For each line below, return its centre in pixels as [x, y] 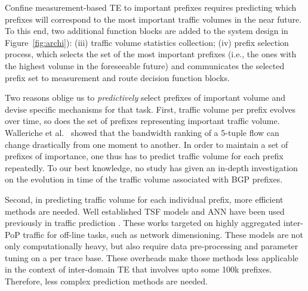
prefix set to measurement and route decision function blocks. [117, 77]
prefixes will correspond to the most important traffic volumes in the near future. [153, 19]
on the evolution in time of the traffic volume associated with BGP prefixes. [144, 179]
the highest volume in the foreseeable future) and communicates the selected [145, 65]
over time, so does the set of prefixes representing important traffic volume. [142, 121]
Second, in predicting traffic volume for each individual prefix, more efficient [144, 199]
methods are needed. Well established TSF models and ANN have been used [145, 211]
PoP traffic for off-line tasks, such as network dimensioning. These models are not [154, 234]
